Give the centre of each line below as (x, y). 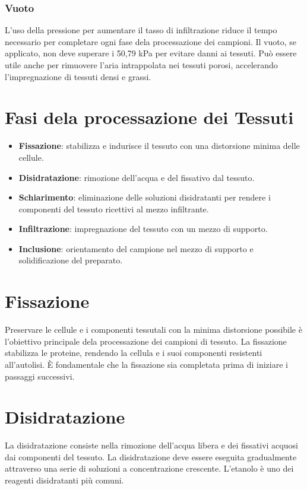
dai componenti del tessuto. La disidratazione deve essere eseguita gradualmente (151, 456)
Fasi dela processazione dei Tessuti (149, 117)
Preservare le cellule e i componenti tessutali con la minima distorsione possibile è (153, 330)
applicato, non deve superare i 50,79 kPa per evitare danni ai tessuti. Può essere (151, 53)
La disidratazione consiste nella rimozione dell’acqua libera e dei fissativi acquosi (151, 445)
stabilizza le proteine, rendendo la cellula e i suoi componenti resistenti (134, 353)
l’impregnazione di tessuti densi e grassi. (78, 76)
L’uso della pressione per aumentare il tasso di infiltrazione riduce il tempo (141, 30)
